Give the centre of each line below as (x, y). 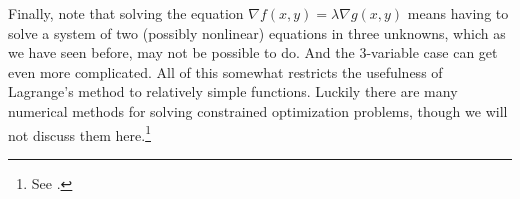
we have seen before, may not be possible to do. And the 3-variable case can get (253, 52)
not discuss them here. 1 (79, 133)
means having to (458, 13)
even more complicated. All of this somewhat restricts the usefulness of (225, 71)
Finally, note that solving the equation (126, 13)
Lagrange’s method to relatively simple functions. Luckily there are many (233, 91)
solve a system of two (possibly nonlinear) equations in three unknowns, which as (257, 32)
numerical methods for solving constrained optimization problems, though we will (258, 110)
